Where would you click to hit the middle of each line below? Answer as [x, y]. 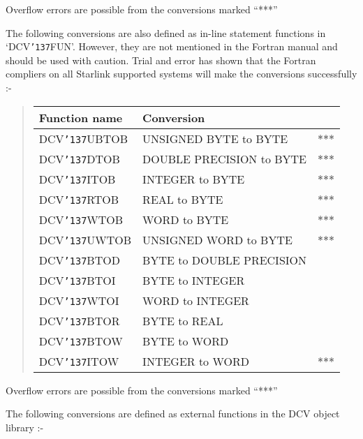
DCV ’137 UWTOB [85, 239]
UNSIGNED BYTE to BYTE [215, 138]
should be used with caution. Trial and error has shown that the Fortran [161, 60]
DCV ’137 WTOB [81, 219]
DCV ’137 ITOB [77, 179]
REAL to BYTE [183, 199]
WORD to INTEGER [196, 300]
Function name [81, 117]
